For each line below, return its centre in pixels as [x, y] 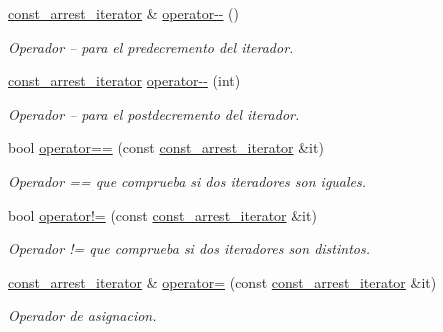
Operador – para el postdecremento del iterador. [154, 113]
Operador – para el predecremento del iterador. [151, 46]
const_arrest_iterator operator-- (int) [124, 80]
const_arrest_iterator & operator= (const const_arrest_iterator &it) [222, 281]
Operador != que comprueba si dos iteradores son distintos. [189, 248]
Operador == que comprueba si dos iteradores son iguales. [187, 180]
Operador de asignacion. [82, 315]
